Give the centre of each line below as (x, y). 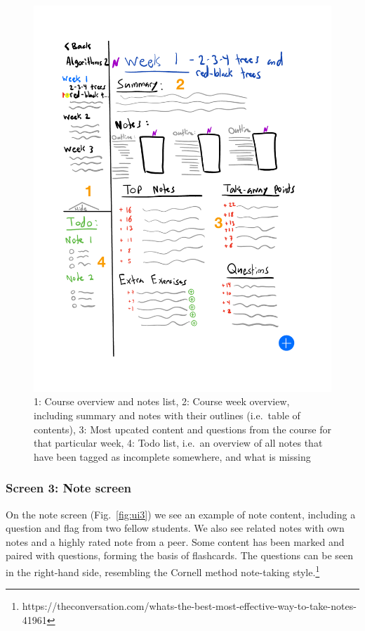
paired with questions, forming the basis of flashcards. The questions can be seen (180, 555)
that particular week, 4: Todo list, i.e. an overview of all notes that (178, 443)
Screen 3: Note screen (68, 488)
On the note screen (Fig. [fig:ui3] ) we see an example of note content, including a (181, 514)
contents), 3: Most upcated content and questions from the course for (182, 429)
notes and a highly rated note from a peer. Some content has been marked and (175, 541)
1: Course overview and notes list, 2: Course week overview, (162, 401)
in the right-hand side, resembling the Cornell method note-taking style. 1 (163, 571)
